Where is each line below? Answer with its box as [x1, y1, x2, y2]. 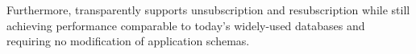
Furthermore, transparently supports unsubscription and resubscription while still [6, 2, 410, 17]
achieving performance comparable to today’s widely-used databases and [6, 17, 365, 33]
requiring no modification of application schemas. [6, 33, 250, 49]
